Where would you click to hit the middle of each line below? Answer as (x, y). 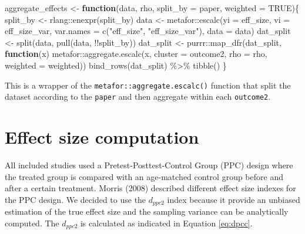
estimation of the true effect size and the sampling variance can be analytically (147, 211)
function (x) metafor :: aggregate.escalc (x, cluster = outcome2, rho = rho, (136, 54)
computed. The (32, 223)
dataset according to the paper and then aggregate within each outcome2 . (138, 96)
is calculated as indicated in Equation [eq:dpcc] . (166, 223)
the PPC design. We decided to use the (76, 199)
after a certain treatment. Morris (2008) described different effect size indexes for (150, 188)
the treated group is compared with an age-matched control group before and (144, 176)
